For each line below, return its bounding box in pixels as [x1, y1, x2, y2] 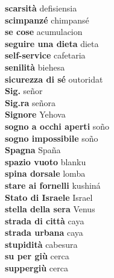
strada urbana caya [5, 226, 83, 239]
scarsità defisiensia [5, 2, 77, 14]
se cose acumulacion [5, 25, 83, 38]
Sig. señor [5, 84, 43, 97]
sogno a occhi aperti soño [5, 119, 110, 132]
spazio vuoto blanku [5, 155, 86, 168]
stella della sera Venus [5, 203, 95, 215]
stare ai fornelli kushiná [5, 178, 101, 191]
